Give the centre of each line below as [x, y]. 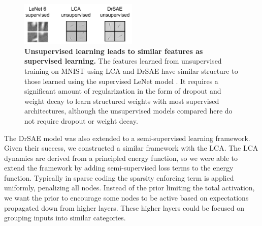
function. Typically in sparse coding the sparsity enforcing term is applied [119, 177]
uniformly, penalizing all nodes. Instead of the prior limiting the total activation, [129, 188]
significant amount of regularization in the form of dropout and [123, 91]
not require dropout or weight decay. [81, 120]
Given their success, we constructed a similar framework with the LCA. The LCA [131, 148]
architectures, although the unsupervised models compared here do [128, 111]
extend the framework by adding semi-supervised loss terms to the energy [119, 168]
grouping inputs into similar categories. [65, 218]
